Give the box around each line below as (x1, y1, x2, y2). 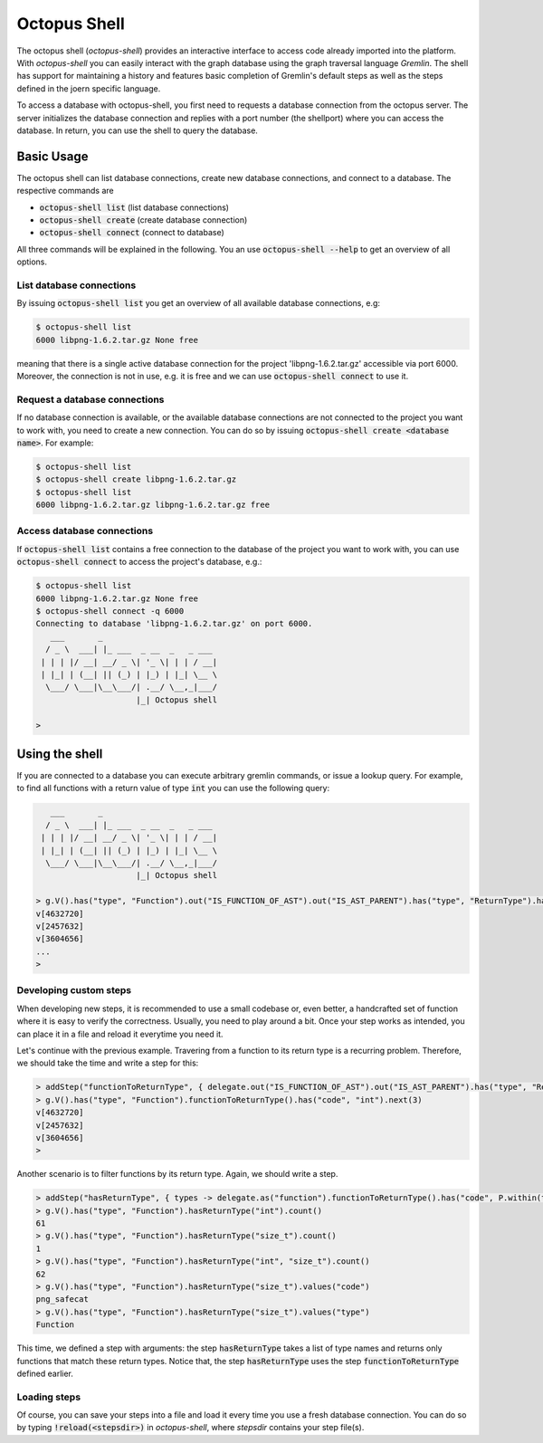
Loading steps (16, 1390, 81, 1403)
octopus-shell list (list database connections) (39, 202, 230, 213)
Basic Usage (16, 148, 89, 164)
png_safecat (35, 1295, 90, 1304)
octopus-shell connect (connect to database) (39, 227, 225, 238)
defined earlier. (16, 1368, 74, 1379)
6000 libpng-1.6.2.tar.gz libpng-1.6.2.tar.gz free (35, 500, 271, 511)
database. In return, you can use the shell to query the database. (16, 125, 258, 136)
